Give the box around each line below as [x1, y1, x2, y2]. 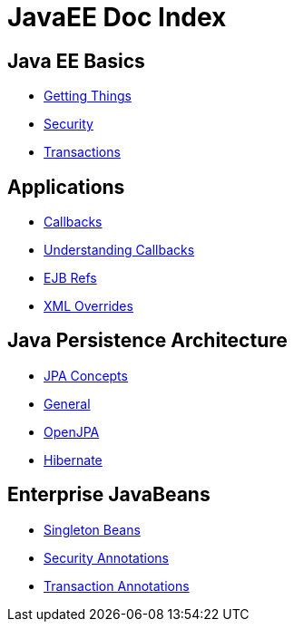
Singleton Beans [44, 521, 141, 537]
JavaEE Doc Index [7, 2, 227, 33]
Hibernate [44, 451, 103, 468]
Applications [7, 175, 125, 198]
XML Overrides [44, 298, 133, 314]
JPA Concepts [44, 367, 128, 383]
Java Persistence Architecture [7, 329, 288, 353]
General [44, 395, 91, 411]
